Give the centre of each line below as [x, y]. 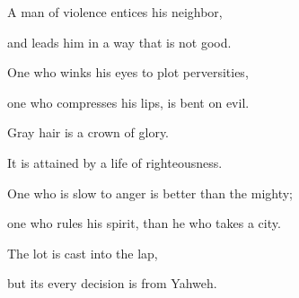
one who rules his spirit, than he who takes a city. [144, 223]
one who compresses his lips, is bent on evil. [128, 102]
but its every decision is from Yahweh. [112, 283]
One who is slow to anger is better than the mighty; [150, 193]
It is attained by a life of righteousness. [115, 162]
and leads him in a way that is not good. [119, 42]
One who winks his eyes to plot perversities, [128, 72]
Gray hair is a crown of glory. [88, 132]
